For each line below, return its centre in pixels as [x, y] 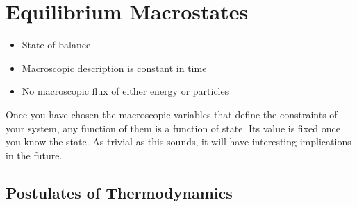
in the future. [34, 155]
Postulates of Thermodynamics [119, 192]
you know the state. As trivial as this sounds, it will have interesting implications [178, 142]
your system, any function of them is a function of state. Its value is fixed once [173, 128]
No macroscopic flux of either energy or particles [125, 91]
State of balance [56, 45]
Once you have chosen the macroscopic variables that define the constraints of [172, 114]
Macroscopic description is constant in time [114, 67]
